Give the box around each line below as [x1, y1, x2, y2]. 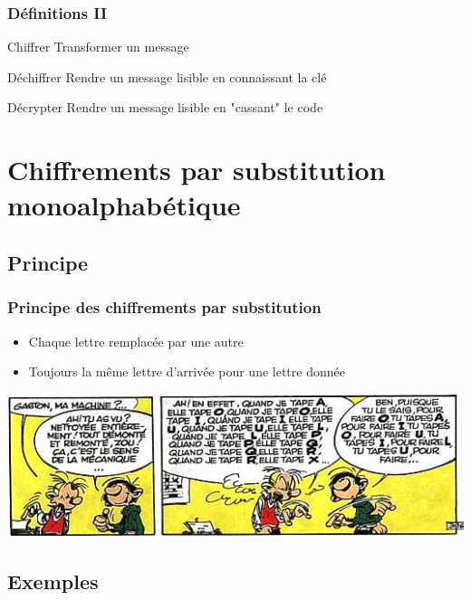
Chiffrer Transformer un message [7, 37, 189, 56]
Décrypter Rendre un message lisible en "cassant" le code [7, 98, 323, 117]
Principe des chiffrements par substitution [7, 296, 322, 319]
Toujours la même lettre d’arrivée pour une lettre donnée [28, 362, 345, 381]
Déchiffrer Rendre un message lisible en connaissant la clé [7, 67, 327, 86]
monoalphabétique [7, 186, 241, 224]
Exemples [7, 567, 99, 595]
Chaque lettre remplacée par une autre [28, 331, 244, 350]
